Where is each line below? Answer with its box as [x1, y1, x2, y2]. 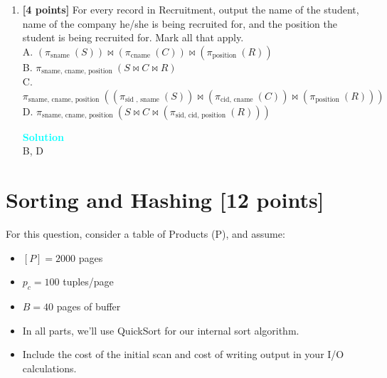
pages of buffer [56, 299, 121, 314]
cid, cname [220, 96, 253, 104]
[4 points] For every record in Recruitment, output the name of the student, [22, 2, 359, 16]
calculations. [22, 360, 77, 375]
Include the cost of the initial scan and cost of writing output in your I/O [22, 347, 344, 362]
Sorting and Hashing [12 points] [6, 185, 324, 214]
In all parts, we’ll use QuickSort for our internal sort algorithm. [22, 322, 299, 337]
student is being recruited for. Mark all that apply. [22, 30, 244, 45]
